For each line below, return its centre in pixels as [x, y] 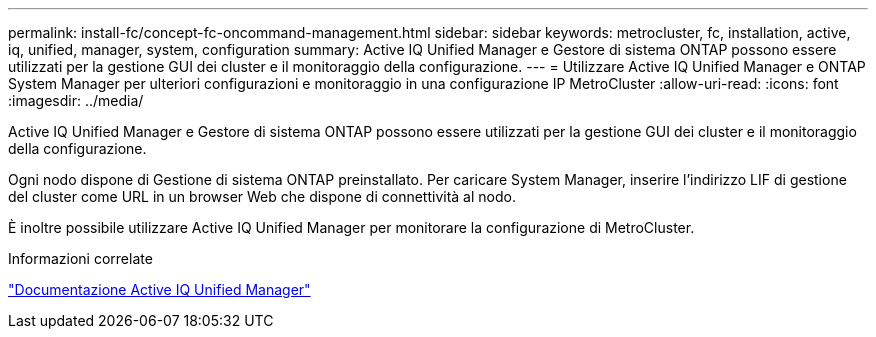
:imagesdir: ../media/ [76, 100]
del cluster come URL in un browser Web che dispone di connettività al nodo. [262, 196]
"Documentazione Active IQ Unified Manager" [159, 289]
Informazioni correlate [80, 258]
